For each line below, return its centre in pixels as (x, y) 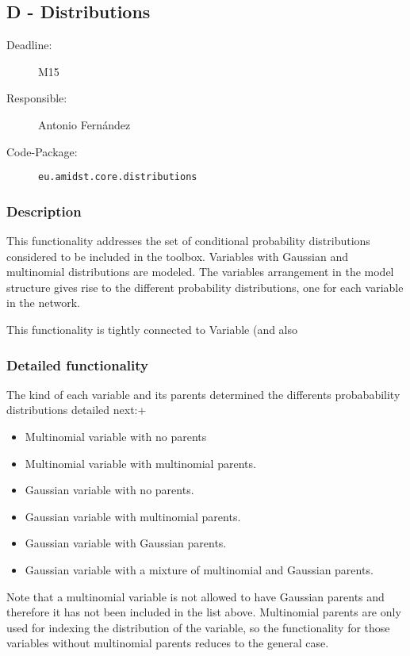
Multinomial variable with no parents (116, 437)
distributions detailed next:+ (77, 410)
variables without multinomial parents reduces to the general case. (168, 643)
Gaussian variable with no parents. (109, 490)
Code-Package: (42, 151)
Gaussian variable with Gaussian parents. (126, 543)
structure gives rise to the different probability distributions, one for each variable (205, 287)
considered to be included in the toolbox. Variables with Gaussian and (178, 256)
